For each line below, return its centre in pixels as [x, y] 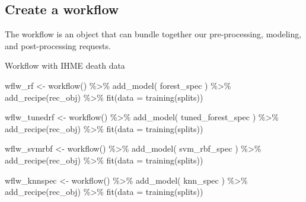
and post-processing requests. [58, 45]
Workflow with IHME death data [65, 65]
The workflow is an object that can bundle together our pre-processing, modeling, [153, 34]
